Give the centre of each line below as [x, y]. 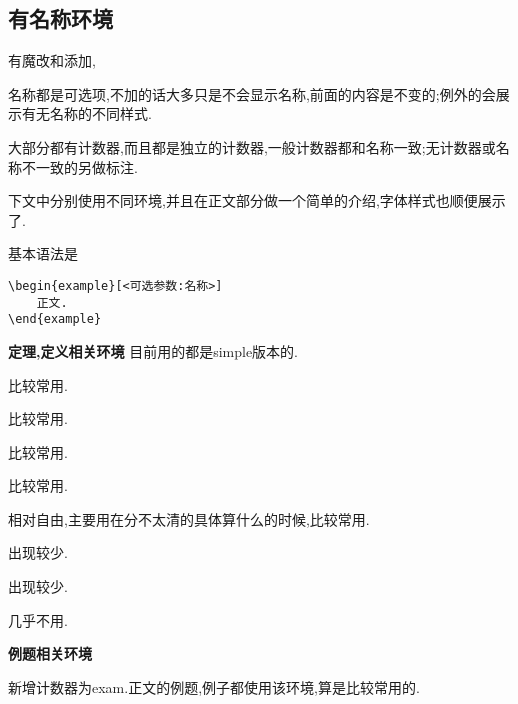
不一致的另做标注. [79, 166]
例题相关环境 [50, 653]
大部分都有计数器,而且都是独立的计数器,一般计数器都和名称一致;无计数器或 [252, 146]
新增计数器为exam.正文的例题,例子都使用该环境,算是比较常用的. [214, 686]
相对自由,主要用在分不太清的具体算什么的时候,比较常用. [189, 518]
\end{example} [55, 319]
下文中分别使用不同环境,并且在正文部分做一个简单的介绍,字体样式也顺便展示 [257, 200]
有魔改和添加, [52, 60]
